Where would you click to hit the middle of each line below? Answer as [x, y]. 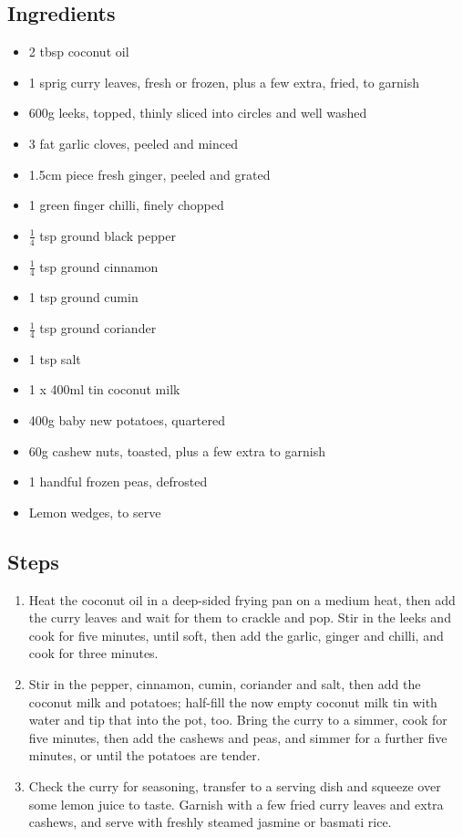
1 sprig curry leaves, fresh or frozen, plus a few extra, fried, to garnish [224, 82]
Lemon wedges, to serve [95, 512]
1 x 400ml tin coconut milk [104, 389]
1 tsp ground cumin [83, 297]
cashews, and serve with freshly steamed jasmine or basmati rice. [210, 822]
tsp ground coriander [98, 328]
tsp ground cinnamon [99, 266]
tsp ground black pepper [108, 235]
